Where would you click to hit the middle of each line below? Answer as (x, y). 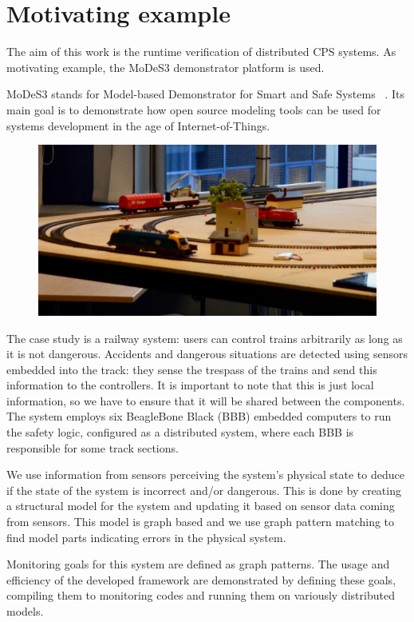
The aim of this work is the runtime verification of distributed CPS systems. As (201, 52)
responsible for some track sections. (93, 447)
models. (25, 611)
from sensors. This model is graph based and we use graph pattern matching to (201, 522)
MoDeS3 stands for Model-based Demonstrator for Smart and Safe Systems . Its (205, 94)
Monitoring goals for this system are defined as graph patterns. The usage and (198, 564)
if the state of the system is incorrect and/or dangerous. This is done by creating (204, 490)
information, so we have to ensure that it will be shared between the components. (206, 400)
